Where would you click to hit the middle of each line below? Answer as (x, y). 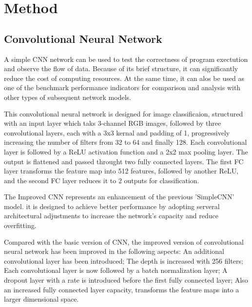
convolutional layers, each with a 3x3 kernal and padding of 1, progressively (117, 132)
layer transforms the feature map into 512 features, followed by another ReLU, (121, 171)
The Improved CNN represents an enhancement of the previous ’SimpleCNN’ (119, 197)
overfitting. (20, 225)
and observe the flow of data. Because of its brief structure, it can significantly (121, 68)
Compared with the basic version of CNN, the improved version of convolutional (124, 241)
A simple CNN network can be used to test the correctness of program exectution (126, 59)
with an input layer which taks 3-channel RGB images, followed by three (113, 123)
